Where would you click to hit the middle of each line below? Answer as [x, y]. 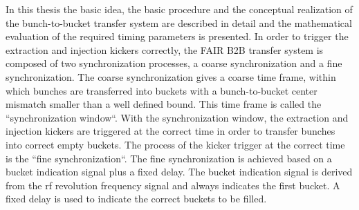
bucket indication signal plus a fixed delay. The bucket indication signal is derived [179, 172]
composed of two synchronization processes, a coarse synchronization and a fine [174, 63]
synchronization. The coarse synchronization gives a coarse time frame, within [171, 76]
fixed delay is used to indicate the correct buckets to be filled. [136, 199]
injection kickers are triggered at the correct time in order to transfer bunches [171, 131]
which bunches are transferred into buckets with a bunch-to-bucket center [162, 90]
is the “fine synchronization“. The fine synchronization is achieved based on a [169, 158]
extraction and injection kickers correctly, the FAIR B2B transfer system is [165, 49]
